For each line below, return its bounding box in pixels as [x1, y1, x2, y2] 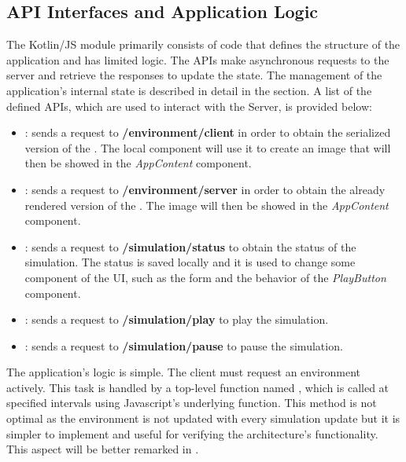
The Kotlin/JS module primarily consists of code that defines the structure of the [6, 36, 400, 53]
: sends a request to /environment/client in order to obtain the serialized [24, 124, 391, 141]
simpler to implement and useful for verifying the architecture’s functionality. [6, 425, 378, 442]
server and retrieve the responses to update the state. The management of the [6, 67, 382, 83]
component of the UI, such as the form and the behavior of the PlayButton [24, 269, 386, 285]
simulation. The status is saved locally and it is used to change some [24, 254, 356, 270]
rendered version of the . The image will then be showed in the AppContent [24, 196, 389, 213]
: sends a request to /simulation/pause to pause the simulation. [24, 337, 343, 354]
